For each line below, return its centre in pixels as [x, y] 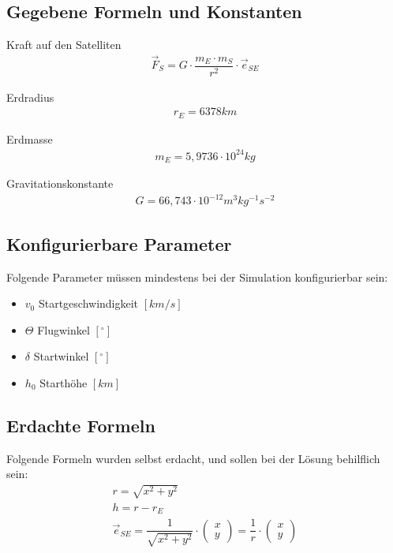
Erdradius [30, 97]
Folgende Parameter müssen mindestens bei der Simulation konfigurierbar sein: [197, 276]
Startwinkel [61, 356]
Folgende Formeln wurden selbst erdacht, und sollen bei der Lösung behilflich [193, 458]
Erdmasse [30, 138]
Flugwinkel [64, 329]
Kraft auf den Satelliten [64, 45]
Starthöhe [64, 383]
